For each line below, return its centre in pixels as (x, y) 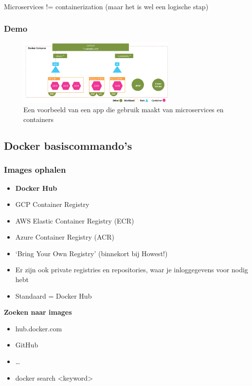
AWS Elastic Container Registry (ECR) (75, 220)
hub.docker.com (39, 328)
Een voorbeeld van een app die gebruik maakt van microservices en (124, 110)
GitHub (27, 345)
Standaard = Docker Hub (54, 295)
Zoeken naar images (38, 312)
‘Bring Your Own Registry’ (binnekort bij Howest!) (91, 253)
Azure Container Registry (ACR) (65, 237)
